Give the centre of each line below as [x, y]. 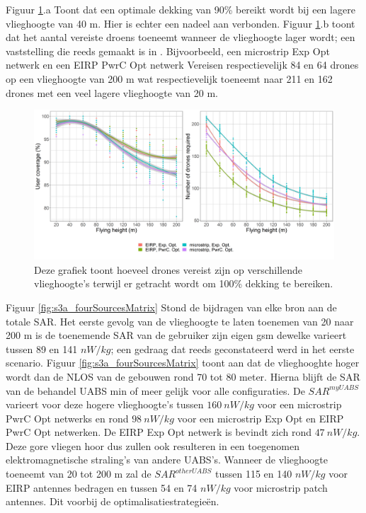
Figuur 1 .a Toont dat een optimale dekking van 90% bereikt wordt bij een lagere [181, 9]
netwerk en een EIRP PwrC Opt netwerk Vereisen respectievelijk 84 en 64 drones [182, 65]
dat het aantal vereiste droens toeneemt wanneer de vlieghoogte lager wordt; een [181, 37]
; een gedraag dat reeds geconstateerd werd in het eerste [233, 348]
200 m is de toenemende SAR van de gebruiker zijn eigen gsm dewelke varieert [176, 335]
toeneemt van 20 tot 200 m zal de [79, 474]
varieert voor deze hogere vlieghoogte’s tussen [105, 404]
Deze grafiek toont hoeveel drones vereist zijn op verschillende [168, 269]
